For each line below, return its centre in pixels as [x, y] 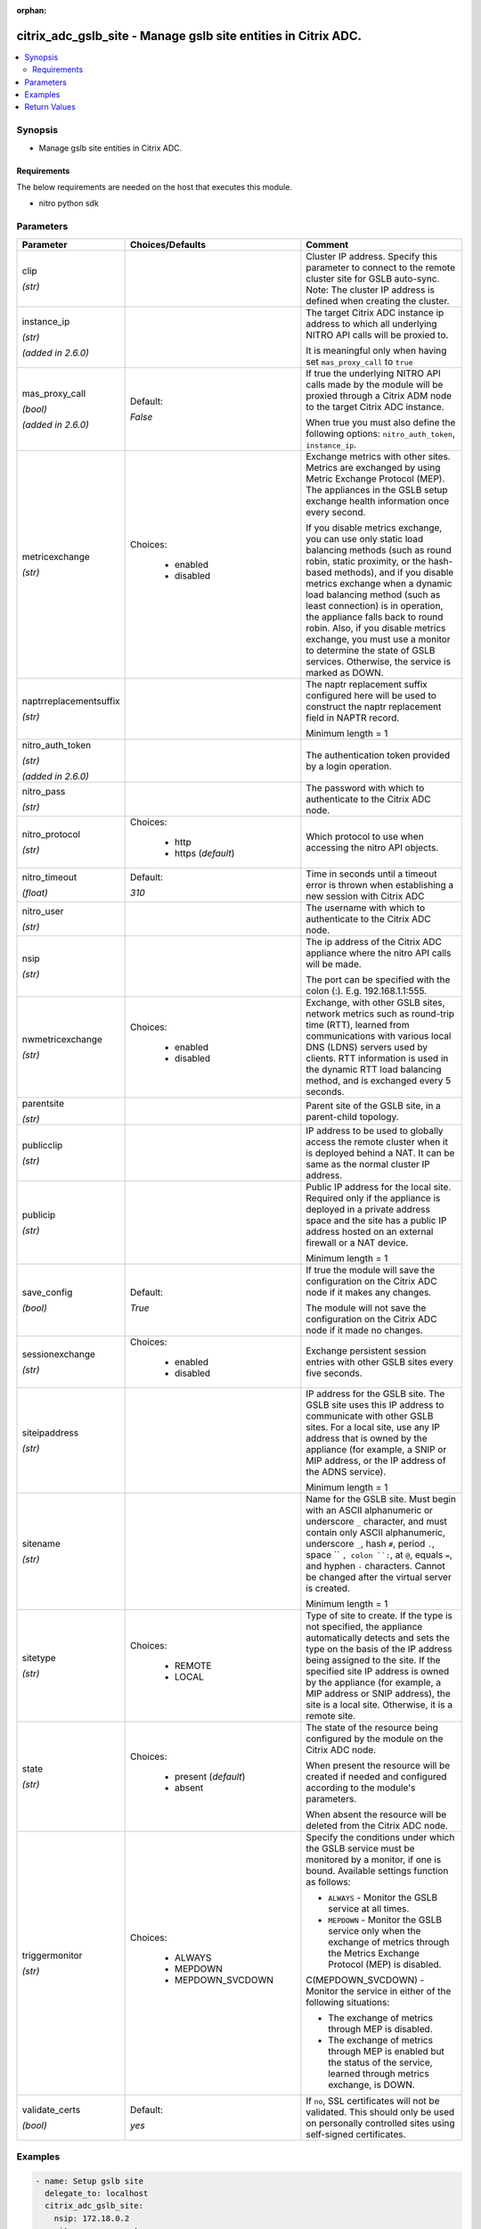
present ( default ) [210, 1776]
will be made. [334, 964]
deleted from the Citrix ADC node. [377, 1825]
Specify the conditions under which [380, 1837]
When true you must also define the [381, 422]
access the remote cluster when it [377, 1141]
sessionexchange [58, 1353]
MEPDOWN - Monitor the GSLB [385, 1920]
